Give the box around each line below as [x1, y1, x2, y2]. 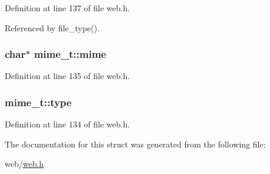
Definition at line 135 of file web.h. [5, 70, 130, 82]
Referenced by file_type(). [5, 21, 100, 34]
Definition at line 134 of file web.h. [5, 118, 130, 130]
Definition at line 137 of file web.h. [5, 2, 130, 14]
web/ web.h [5, 157, 44, 170]
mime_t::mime [34, 47, 106, 61]
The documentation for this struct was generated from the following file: [5, 137, 266, 150]
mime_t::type [5, 94, 72, 109]
